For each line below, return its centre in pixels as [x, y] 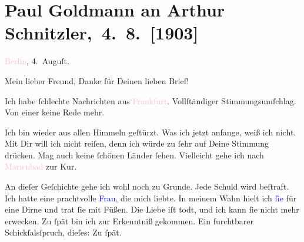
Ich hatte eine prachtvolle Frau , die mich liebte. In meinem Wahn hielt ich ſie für [151, 198]
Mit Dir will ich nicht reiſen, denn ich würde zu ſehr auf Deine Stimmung [137, 143]
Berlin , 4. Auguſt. [37, 61]
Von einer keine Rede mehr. [55, 112]
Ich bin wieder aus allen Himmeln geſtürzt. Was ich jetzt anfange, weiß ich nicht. [151, 132]
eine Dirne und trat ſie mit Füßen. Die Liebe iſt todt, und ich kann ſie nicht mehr [152, 209]
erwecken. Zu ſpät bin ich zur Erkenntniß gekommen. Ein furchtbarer [129, 221]
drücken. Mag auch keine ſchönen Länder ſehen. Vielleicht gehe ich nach [134, 155]
